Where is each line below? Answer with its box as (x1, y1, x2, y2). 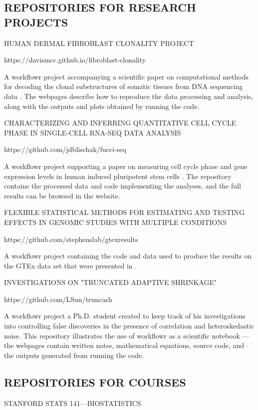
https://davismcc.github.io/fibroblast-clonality (4, 54, 146, 65)
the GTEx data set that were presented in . (4, 260, 137, 270)
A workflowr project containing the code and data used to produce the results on (4, 250, 252, 261)
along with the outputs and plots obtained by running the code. (4, 100, 200, 111)
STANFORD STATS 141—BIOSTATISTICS (4, 397, 141, 408)
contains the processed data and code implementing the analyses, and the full (4, 180, 241, 191)
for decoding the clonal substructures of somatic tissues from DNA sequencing (4, 81, 243, 91)
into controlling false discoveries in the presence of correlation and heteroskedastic (4, 320, 255, 331)
